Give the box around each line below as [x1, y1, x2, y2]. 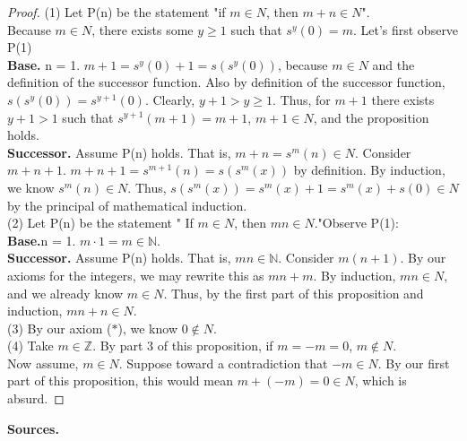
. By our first [377, 353, 450, 372]
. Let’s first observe [352, 20, 459, 39]
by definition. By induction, [293, 160, 445, 179]
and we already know [7, 283, 124, 302]
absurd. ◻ [7, 389, 65, 408]
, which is [354, 371, 407, 390]
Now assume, [7, 353, 79, 372]
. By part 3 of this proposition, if [92, 336, 273, 355]
